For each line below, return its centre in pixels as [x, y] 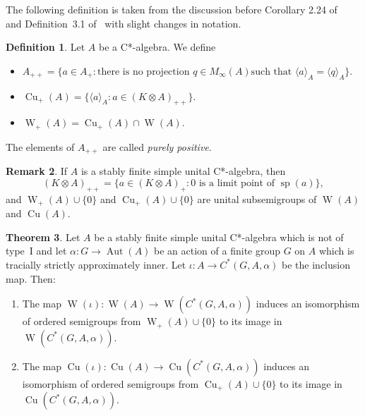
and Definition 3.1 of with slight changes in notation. [124, 23]
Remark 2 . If [37, 171]
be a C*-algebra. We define [157, 47]
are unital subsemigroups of [257, 198]
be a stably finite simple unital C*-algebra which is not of [219, 237]
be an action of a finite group [217, 251]
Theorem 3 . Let [43, 237]
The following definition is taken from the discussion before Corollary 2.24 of [172, 9]
